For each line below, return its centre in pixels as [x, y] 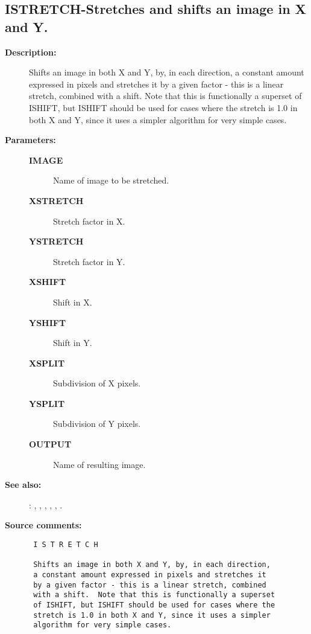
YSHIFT [48, 322]
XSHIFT [48, 282]
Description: [31, 52]
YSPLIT [47, 403]
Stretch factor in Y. [89, 261]
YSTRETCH [56, 241]
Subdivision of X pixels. [97, 383]
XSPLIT [47, 363]
